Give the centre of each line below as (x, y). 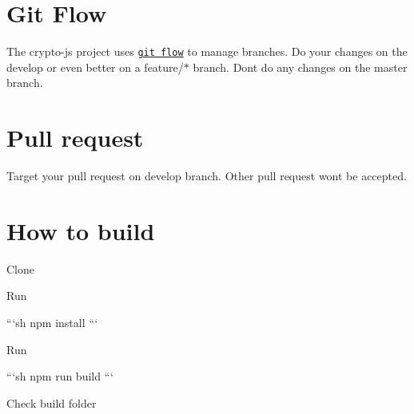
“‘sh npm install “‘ (52, 322)
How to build (81, 230)
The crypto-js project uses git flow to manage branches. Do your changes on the (207, 51)
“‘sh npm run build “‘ (60, 376)
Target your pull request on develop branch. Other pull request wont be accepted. (207, 176)
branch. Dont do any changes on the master (300, 67)
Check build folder (52, 402)
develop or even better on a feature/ (95, 67)
